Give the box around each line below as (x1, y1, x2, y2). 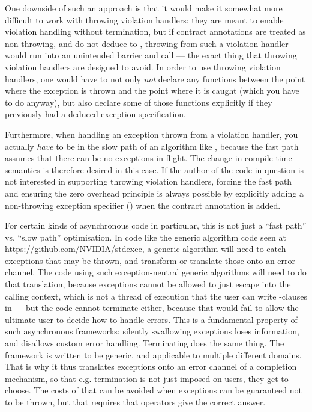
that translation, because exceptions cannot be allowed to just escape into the (5, 278, 291, 291)
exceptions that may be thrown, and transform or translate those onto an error (5, 254, 296, 266)
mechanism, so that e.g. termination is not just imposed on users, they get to (5, 372, 289, 384)
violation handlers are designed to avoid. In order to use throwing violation (5, 60, 281, 73)
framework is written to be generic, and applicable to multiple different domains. (5, 348, 302, 361)
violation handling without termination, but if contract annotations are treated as (5, 25, 306, 38)
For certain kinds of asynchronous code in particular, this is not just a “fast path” (5, 219, 307, 232)
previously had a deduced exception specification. (5, 108, 186, 120)
